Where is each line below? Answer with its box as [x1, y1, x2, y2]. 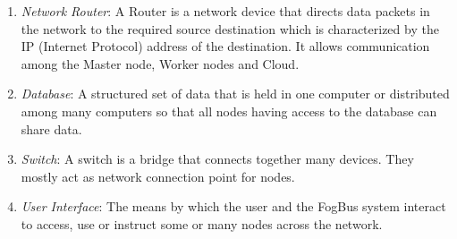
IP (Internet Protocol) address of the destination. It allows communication [21, 37, 430, 55]
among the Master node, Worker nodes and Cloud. [21, 54, 300, 73]
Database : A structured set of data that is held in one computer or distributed [21, 84, 450, 103]
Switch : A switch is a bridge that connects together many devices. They [21, 149, 414, 168]
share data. [21, 119, 82, 138]
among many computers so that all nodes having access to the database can [21, 101, 437, 120]
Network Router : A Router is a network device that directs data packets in [21, 2, 430, 20]
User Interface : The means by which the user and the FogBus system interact [21, 197, 446, 216]
